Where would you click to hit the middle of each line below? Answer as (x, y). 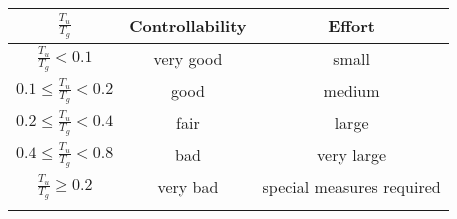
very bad (188, 187)
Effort (351, 26)
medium (351, 91)
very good (188, 59)
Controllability (188, 26)
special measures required (351, 187)
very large (352, 155)
